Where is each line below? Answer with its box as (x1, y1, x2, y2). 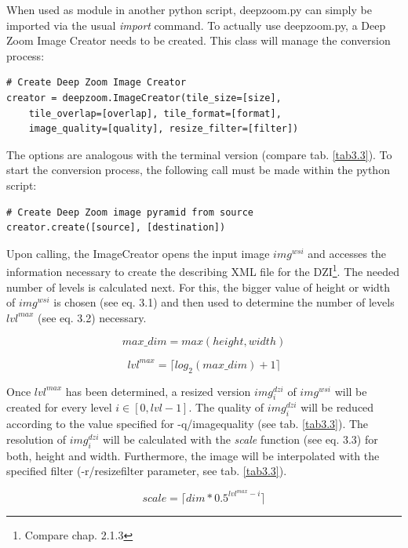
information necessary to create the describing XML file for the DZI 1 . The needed (6, 261, 399, 279)
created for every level (6, 399, 112, 416)
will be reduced (301, 399, 374, 416)
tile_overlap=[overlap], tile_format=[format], (28, 107, 282, 119)
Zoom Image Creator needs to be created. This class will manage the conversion (6, 32, 391, 49)
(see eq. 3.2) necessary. (38, 309, 147, 325)
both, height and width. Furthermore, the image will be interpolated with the (6, 447, 380, 463)
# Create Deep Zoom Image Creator (6, 77, 187, 89)
